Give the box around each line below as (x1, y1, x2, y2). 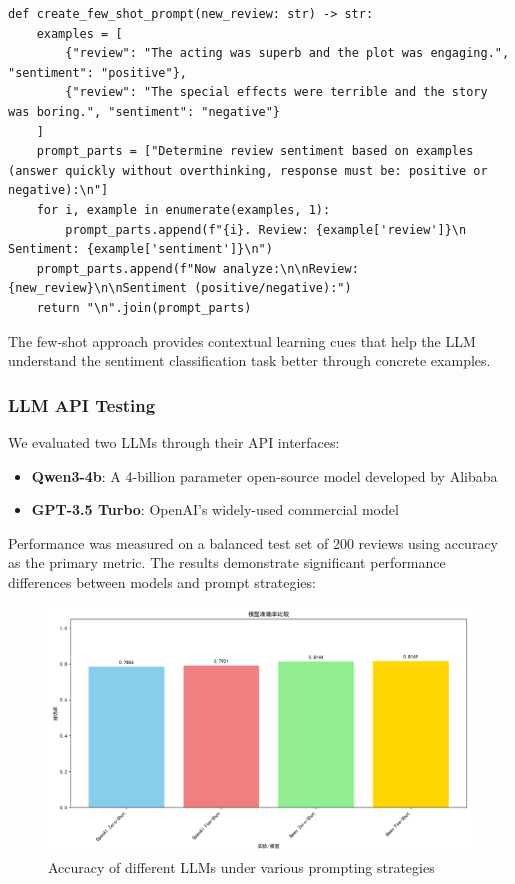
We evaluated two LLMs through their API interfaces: (8, 431, 340, 452)
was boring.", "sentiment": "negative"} (8, 104, 281, 119)
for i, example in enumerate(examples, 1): (36, 202, 331, 217)
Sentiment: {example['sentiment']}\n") (8, 242, 273, 257)
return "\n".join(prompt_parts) (36, 300, 252, 315)
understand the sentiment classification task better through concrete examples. (8, 350, 491, 371)
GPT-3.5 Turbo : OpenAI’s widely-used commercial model (31, 499, 399, 520)
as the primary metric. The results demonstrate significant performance (8, 552, 446, 573)
